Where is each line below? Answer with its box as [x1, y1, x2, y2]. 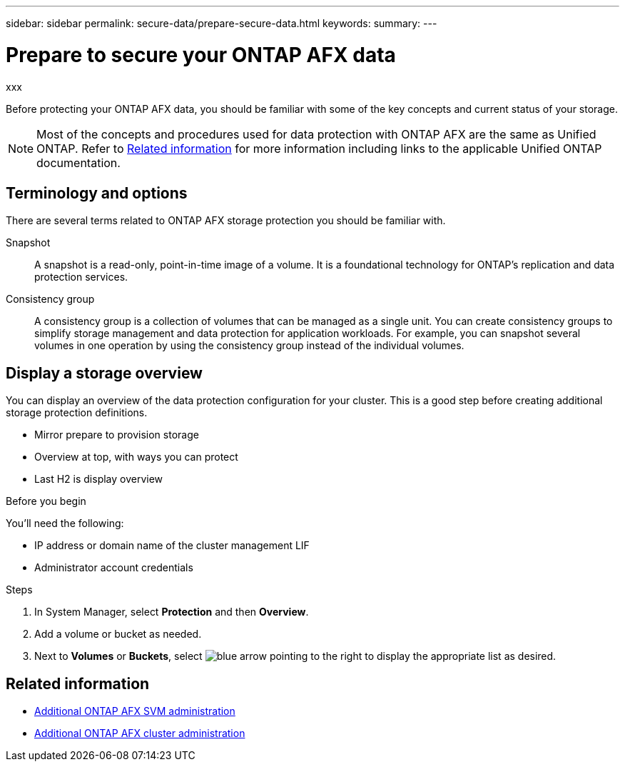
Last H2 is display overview [34, 473, 163, 486]
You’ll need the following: [6, 517, 124, 530]
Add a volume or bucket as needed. [34, 628, 202, 641]
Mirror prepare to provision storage [34, 428, 199, 441]
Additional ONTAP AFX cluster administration [34, 727, 245, 740]
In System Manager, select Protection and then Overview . [34, 606, 309, 618]
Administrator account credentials [34, 561, 193, 574]
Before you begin [6, 495, 86, 508]
